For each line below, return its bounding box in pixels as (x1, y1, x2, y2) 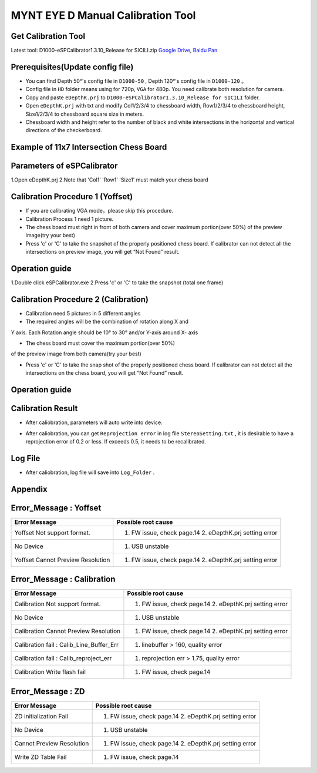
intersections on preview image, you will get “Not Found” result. (25, 248, 180, 256)
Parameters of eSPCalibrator (11, 161, 118, 171)
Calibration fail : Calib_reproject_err (14, 654, 112, 663)
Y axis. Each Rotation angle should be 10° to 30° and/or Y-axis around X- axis (11, 329, 198, 336)
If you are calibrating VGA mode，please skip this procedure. (25, 207, 174, 214)
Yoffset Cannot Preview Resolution (14, 556, 110, 564)
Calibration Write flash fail (14, 668, 86, 676)
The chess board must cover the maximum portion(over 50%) (25, 340, 176, 347)
